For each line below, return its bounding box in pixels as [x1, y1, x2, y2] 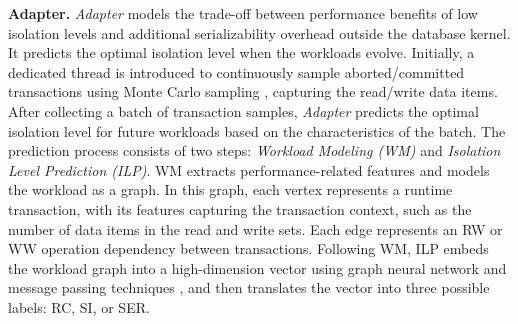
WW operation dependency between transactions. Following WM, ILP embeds [8, 238, 489, 259]
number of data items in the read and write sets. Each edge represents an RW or [8, 218, 503, 239]
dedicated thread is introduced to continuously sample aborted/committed [8, 61, 465, 82]
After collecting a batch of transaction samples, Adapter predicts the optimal [8, 100, 479, 121]
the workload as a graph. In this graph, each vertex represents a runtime [8, 179, 453, 200]
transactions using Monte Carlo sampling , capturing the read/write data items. [8, 81, 498, 102]
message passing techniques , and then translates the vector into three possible [8, 277, 490, 298]
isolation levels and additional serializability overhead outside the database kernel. [8, 22, 511, 43]
